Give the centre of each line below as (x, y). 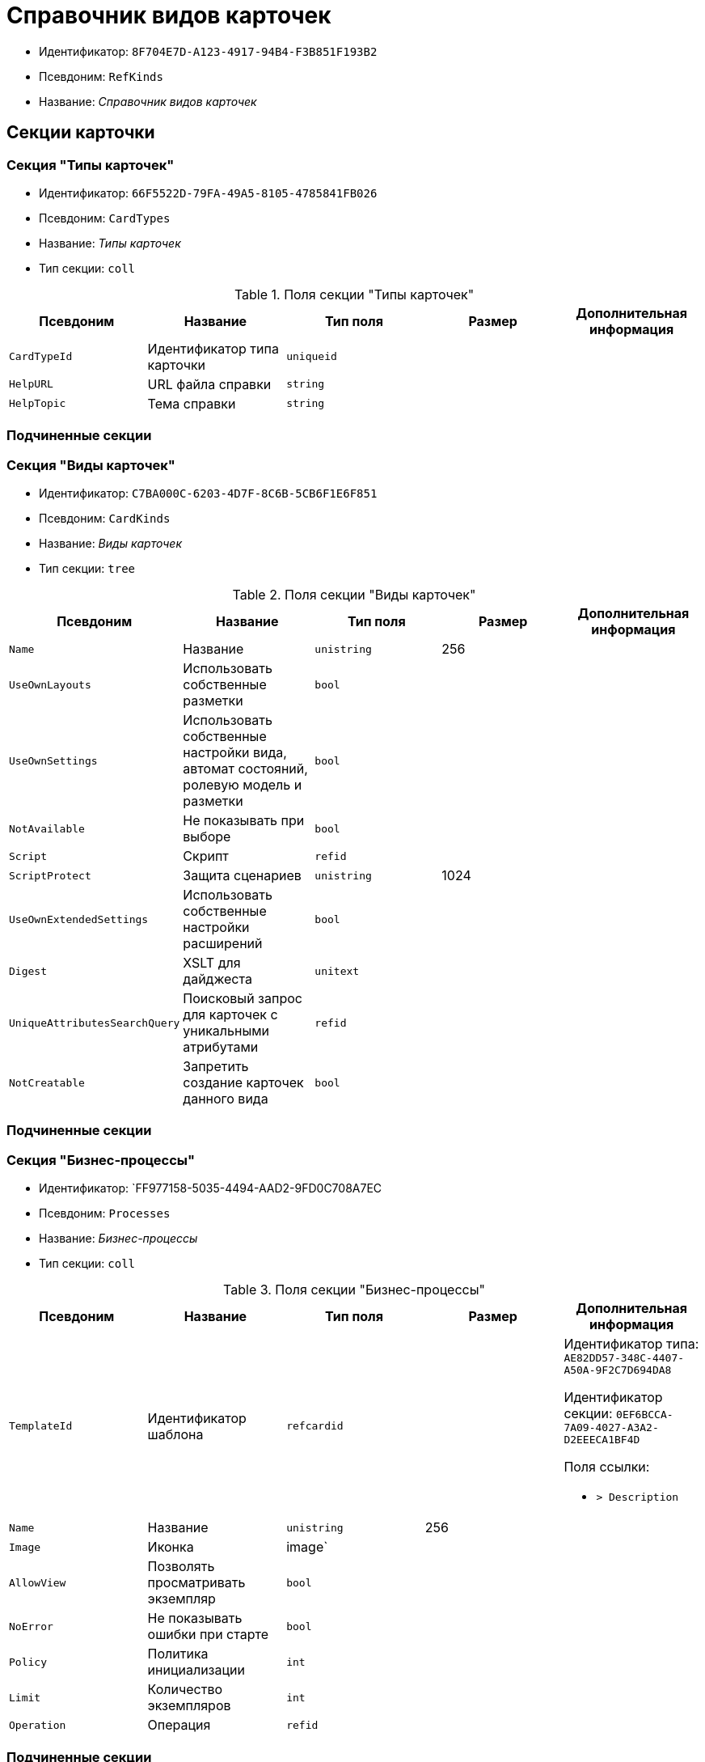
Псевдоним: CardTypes (105, 218)
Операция (179, 1725)
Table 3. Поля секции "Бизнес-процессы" (354, 1290)
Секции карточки (81, 133)
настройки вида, (235, 753)
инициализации (196, 1670)
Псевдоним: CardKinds (105, 519)
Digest (28, 971)
